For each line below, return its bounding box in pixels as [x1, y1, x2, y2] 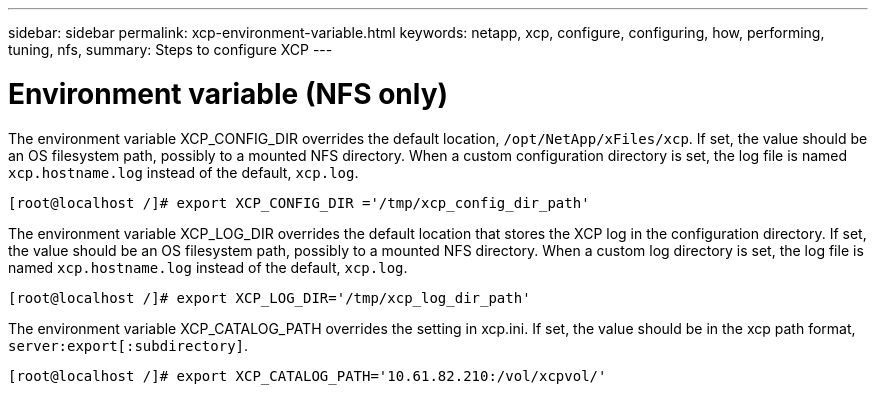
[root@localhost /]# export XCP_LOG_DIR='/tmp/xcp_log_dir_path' [8, 289, 531, 306]
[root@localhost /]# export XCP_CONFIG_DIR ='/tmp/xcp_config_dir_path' [8, 194, 590, 211]
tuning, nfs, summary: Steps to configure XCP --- [8, 41, 333, 58]
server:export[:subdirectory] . [8, 336, 249, 354]
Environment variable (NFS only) [8, 76, 449, 111]
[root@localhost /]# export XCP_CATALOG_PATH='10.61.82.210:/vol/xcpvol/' [8, 367, 607, 384]
